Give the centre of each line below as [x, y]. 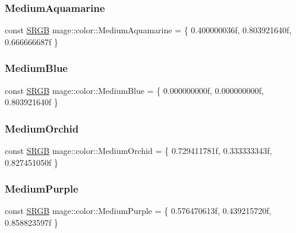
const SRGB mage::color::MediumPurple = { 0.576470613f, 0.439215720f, [138, 211]
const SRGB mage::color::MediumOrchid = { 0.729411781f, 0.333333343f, [138, 151]
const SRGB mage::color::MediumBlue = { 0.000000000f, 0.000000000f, [134, 90]
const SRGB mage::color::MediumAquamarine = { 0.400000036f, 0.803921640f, [148, 30]
